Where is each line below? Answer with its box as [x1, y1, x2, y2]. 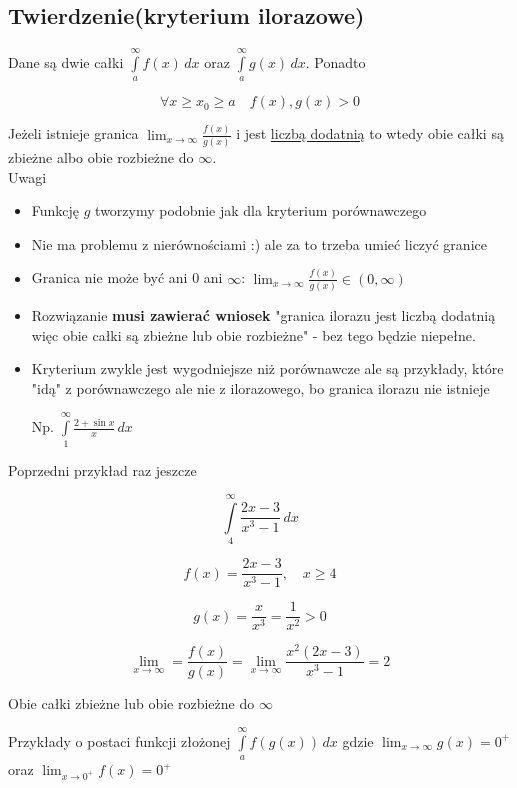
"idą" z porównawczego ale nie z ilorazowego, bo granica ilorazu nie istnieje [31, 377, 490, 398]
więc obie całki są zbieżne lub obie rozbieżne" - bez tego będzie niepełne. [31, 324, 476, 345]
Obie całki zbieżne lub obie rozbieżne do [8, 692, 255, 713]
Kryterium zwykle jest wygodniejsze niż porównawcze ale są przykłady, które [31, 358, 504, 379]
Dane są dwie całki [8, 52, 124, 72]
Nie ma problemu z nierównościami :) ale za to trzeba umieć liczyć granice [31, 233, 487, 254]
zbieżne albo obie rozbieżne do [8, 147, 194, 168]
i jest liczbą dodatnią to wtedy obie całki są [236, 123, 504, 144]
